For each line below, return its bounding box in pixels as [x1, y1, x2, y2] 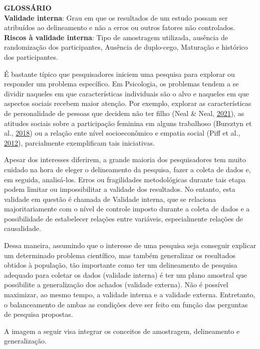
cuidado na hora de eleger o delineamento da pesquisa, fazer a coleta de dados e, [4, 164, 251, 174]
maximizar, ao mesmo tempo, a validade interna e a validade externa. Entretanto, [4, 289, 255, 300]
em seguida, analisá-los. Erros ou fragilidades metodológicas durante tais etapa [4, 174, 245, 184]
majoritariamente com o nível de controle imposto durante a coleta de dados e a [4, 203, 250, 214]
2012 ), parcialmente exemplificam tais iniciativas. [4, 137, 155, 148]
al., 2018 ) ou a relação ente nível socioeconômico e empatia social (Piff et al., [4, 128, 240, 138]
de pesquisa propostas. [4, 309, 73, 319]
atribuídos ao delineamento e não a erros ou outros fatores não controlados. [4, 22, 235, 33]
